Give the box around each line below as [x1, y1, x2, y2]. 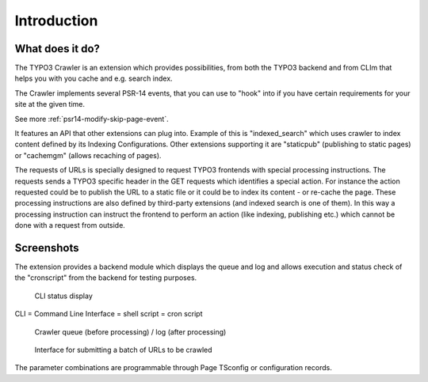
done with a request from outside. [14, 221, 126, 230]
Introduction [14, 12, 98, 29]
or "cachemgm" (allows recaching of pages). [14, 150, 162, 160]
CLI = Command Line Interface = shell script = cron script [14, 309, 203, 319]
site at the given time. [14, 100, 86, 109]
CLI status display [34, 291, 93, 301]
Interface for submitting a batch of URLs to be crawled [34, 345, 213, 354]
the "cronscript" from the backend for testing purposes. [14, 273, 197, 282]
